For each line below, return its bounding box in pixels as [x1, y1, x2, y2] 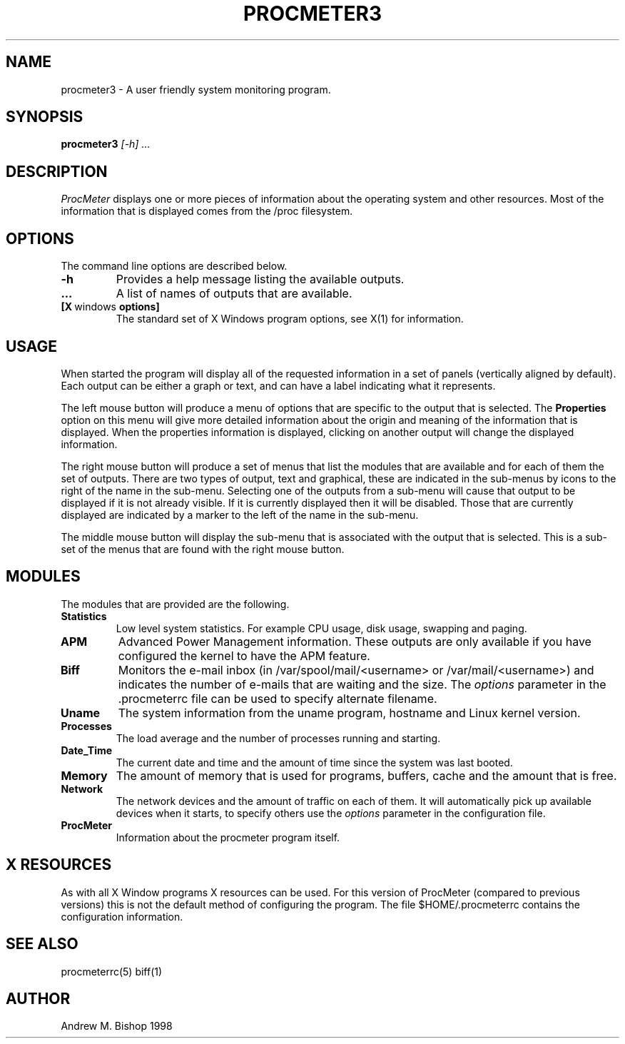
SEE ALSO [6, 935, 78, 953]
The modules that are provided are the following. [61, 597, 290, 610]
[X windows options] [61, 300, 160, 313]
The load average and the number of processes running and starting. [116, 731, 441, 744]
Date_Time [61, 744, 113, 756]
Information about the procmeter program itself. [116, 831, 340, 843]
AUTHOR [6, 989, 71, 1008]
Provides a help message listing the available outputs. [116, 272, 405, 287]
